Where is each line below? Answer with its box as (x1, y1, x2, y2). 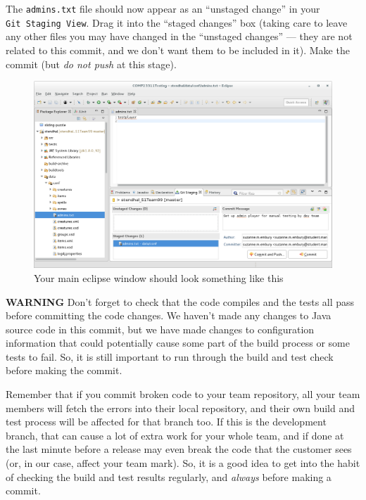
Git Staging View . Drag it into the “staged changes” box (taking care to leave (6, 15, 348, 30)
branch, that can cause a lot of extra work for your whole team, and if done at (6, 428, 344, 442)
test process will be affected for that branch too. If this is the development (6, 414, 327, 429)
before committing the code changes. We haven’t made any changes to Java (6, 308, 332, 323)
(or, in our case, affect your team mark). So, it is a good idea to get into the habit (6, 456, 360, 470)
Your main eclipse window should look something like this (34, 270, 284, 285)
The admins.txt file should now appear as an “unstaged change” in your (6, 1, 320, 15)
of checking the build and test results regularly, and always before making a (6, 469, 332, 484)
